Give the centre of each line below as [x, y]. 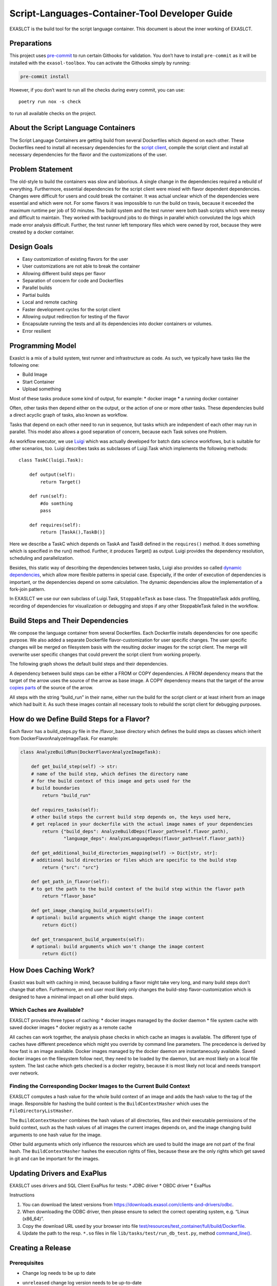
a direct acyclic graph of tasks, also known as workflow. [69, 415]
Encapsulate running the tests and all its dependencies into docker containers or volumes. [117, 324]
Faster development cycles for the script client [71, 309]
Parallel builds [37, 288]
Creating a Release [40, 1248]
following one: [24, 365]
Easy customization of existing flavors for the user [75, 259]
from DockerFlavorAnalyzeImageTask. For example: [64, 739]
